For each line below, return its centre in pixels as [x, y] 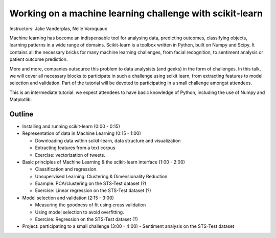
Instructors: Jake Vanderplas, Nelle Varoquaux [58, 29]
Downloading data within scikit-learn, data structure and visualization [108, 140]
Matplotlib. [21, 100]
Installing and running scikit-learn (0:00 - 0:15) [71, 126]
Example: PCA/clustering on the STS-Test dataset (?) [91, 183]
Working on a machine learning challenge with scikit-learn [136, 13]
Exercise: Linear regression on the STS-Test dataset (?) [93, 191]
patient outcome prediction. [39, 59]
